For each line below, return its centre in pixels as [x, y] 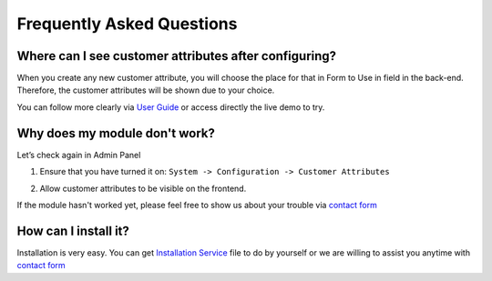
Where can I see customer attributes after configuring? [177, 56]
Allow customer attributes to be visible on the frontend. [143, 188]
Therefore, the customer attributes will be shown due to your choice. [146, 90]
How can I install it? [73, 231]
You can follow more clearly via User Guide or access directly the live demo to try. [171, 107]
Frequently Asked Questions [127, 24]
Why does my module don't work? [116, 133]
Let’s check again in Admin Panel [79, 155]
